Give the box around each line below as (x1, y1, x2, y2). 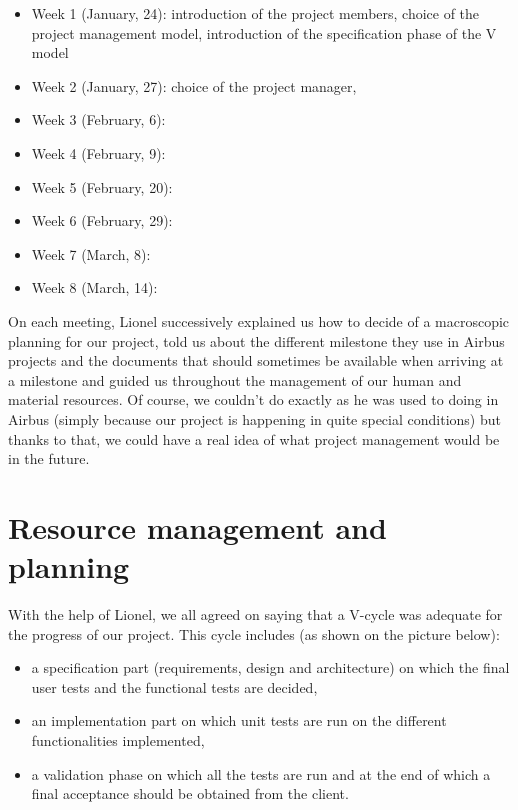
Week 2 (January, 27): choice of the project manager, (31, 75, 357, 96)
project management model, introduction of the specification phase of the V (31, 22, 497, 43)
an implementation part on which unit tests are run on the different (31, 710, 447, 731)
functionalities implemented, (31, 729, 205, 750)
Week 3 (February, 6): (31, 109, 166, 130)
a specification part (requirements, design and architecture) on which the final (31, 657, 510, 678)
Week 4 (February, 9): (31, 142, 166, 163)
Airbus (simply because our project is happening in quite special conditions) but (8, 408, 501, 429)
